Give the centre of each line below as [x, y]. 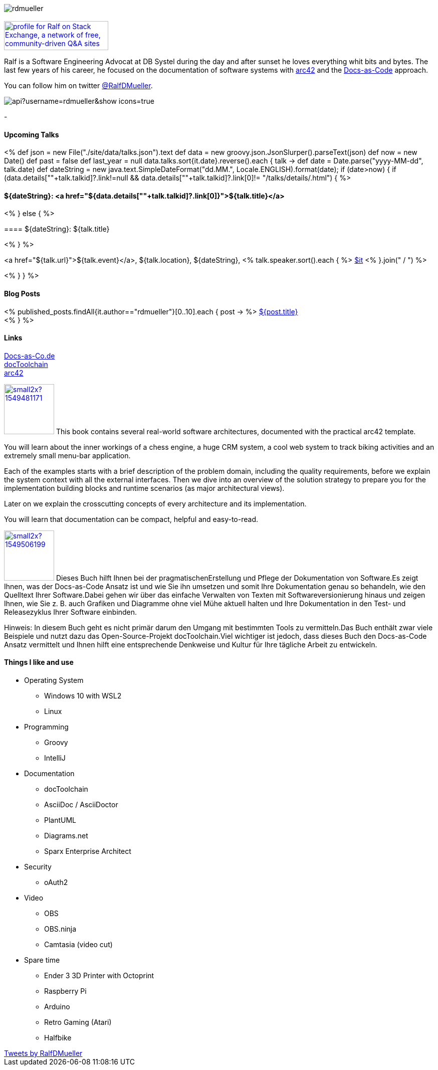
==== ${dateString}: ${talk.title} [57, 229]
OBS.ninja [60, 929]
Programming [46, 727]
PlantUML [60, 820]
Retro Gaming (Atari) [78, 1022]
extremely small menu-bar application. [67, 455]
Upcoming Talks [32, 134]
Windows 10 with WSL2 [83, 696]
